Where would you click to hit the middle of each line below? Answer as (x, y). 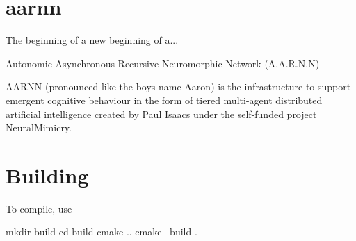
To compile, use (39, 208)
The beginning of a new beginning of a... (92, 40)
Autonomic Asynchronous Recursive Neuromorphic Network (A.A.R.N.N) (163, 63)
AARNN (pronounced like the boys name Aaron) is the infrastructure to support (178, 86)
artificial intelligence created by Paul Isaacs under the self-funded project (161, 114)
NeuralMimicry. (39, 127)
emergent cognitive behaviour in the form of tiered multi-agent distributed (164, 100)
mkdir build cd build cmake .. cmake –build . (102, 232)
